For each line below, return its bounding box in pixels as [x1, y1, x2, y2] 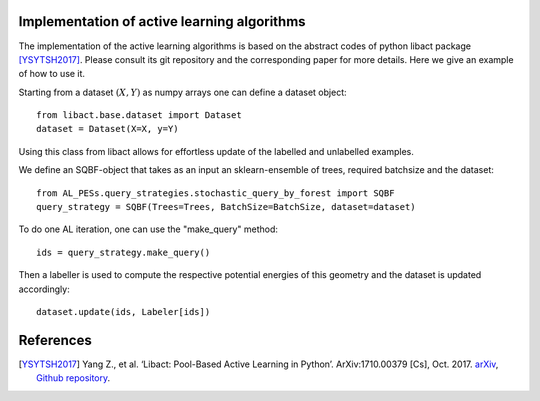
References [18, 331, 92, 349]
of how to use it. [18, 68, 85, 80]
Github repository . [36, 372, 111, 384]
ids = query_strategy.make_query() [36, 246, 211, 258]
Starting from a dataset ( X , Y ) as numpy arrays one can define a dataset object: [18, 86, 347, 98]
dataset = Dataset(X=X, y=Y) [36, 123, 179, 135]
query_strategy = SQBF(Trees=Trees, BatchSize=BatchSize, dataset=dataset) [36, 201, 416, 213]
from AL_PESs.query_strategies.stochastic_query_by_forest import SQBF [36, 187, 395, 199]
